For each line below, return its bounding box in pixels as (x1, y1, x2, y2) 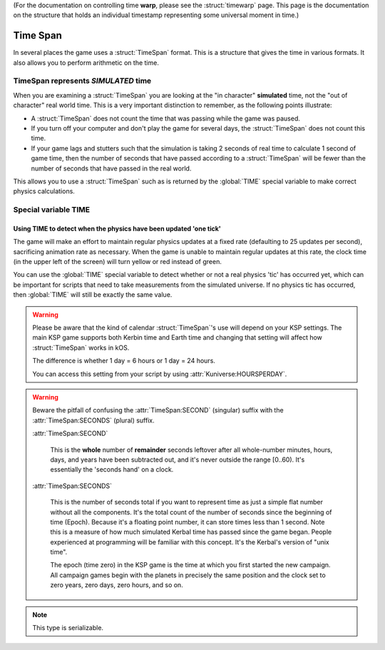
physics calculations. (13, 187, 75, 195)
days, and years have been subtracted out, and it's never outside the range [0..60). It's (50, 455, 305, 464)
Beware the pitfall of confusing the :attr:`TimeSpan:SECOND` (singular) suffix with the (32, 406, 284, 415)
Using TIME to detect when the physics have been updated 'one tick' (13, 224, 221, 233)
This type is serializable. (32, 624, 103, 632)
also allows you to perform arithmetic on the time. (13, 58, 160, 67)
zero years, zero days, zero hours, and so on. (50, 581, 183, 589)
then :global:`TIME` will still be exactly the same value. (13, 290, 173, 299)
